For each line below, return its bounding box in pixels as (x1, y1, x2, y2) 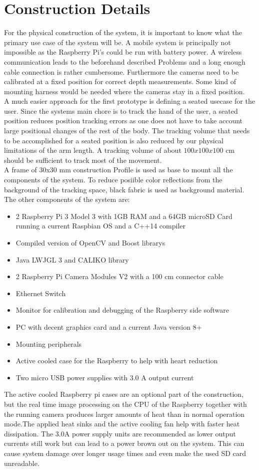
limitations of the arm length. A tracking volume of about (4, 145, 181, 155)
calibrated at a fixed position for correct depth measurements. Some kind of (4, 76, 236, 87)
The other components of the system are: (4, 194, 130, 204)
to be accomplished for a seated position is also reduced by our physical (4, 135, 223, 145)
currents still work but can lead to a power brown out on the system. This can (4, 438, 244, 448)
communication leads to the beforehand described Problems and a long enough (4, 56, 245, 67)
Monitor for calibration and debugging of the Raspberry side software (15, 305, 229, 315)
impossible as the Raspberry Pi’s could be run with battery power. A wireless (4, 47, 242, 57)
